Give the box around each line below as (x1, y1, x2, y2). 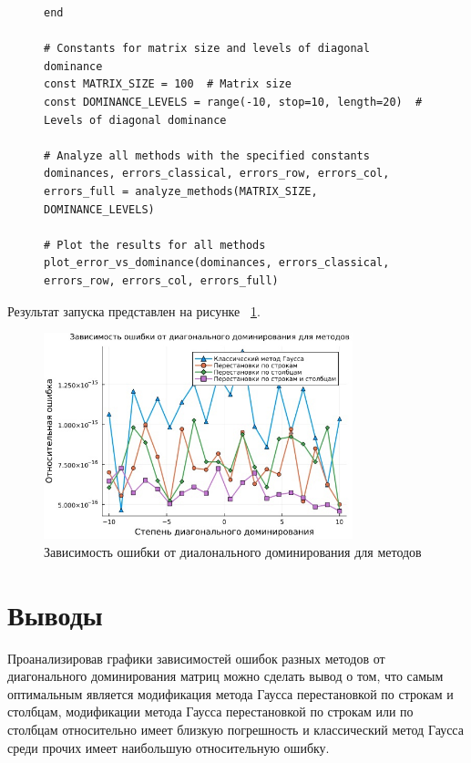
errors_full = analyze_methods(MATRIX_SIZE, (44, 184, 318, 198)
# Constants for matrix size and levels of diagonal (44, 42, 370, 56)
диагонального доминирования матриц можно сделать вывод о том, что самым (7, 666, 444, 686)
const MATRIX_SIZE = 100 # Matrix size (44, 77, 292, 91)
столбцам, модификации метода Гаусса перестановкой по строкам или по (7, 702, 414, 721)
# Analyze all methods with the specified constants (44, 149, 370, 162)
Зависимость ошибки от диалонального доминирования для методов (44, 541, 422, 561)
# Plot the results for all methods (44, 238, 266, 252)
